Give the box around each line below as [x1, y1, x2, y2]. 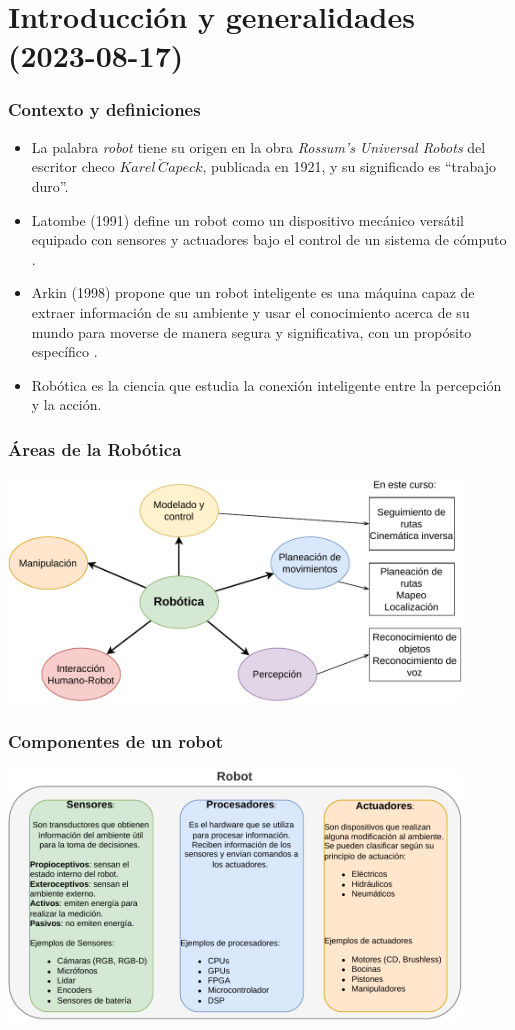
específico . [31, 341, 98, 362]
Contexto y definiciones [8, 97, 201, 122]
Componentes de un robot [8, 728, 224, 753]
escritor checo [31, 156, 115, 177]
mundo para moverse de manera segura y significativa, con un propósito [31, 321, 472, 342]
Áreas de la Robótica [8, 436, 182, 461]
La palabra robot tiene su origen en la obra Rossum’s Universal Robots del [31, 136, 486, 157]
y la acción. [31, 394, 102, 415]
